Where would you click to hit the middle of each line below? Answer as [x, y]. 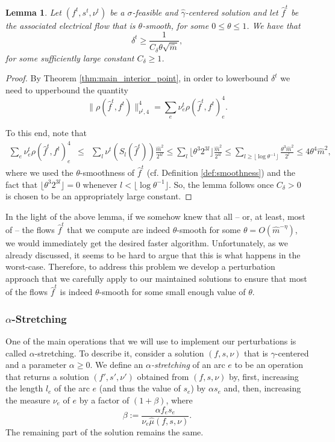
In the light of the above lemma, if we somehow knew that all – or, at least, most [155, 216]
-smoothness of [107, 172]
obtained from [163, 376]
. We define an [117, 365]
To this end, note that [46, 133]
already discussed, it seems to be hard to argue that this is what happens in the [153, 254]
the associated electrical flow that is [70, 25]
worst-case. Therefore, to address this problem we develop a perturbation [140, 266]
